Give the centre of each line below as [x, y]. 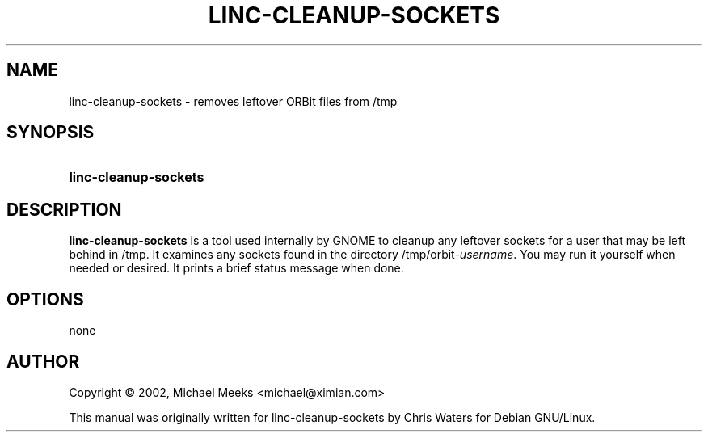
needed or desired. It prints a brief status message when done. [236, 268]
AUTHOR [43, 361]
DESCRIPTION [64, 209]
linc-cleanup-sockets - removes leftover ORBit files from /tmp [233, 101]
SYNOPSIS [51, 133]
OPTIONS [45, 299]
